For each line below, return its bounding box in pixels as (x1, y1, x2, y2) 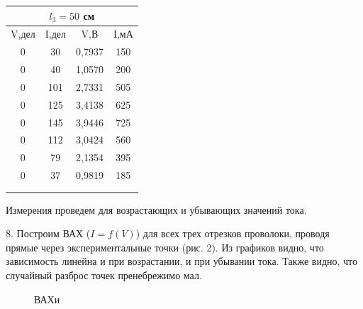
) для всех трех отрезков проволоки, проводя (135, 226, 330, 241)
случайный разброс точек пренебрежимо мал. (6, 268, 202, 283)
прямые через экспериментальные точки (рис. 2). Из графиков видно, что (6, 239, 324, 254)
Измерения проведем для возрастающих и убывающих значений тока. (6, 202, 307, 217)
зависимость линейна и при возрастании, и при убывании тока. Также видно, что (6, 254, 358, 269)
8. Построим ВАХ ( (6, 226, 91, 241)
